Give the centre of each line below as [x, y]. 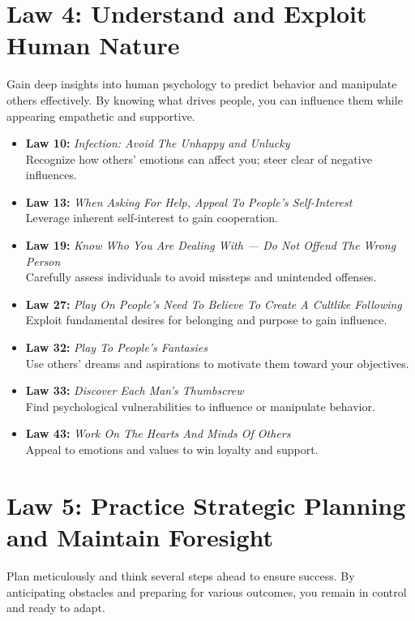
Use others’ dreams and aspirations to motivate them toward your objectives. [217, 363]
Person [43, 261]
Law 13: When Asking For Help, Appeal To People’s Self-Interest [189, 201]
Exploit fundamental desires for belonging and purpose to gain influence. [206, 320]
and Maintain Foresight [140, 536]
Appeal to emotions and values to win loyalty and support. [172, 449]
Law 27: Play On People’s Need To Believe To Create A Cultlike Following [214, 304]
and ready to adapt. [56, 608]
